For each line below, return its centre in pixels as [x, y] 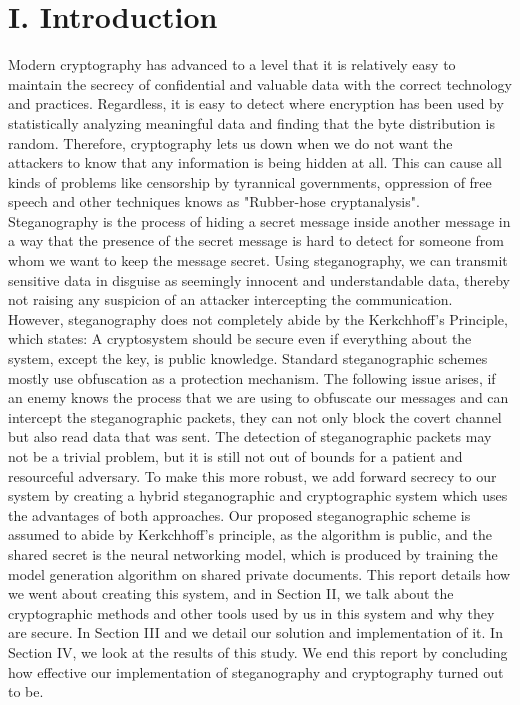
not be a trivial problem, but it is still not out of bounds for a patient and [235, 456]
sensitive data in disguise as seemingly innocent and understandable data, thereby [259, 279]
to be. [26, 691]
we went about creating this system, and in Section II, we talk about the [231, 593]
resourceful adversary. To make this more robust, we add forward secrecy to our [252, 475]
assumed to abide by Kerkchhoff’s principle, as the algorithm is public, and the [250, 534]
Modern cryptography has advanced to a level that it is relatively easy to [232, 64]
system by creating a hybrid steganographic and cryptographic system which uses [258, 495]
